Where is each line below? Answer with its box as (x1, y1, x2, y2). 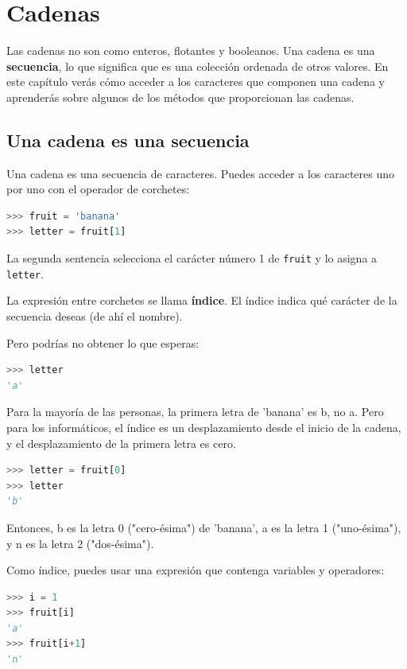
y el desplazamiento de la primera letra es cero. (6, 434, 236, 451)
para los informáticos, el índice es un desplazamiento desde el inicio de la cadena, (6, 418, 401, 435)
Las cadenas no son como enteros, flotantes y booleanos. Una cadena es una (6, 42, 375, 59)
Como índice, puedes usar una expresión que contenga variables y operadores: (6, 562, 385, 578)
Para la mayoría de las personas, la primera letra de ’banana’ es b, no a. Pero (6, 403, 384, 420)
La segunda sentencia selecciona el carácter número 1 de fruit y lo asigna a (6, 250, 378, 266)
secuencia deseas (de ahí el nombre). (6, 307, 183, 324)
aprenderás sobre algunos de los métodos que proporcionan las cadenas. (6, 88, 355, 105)
